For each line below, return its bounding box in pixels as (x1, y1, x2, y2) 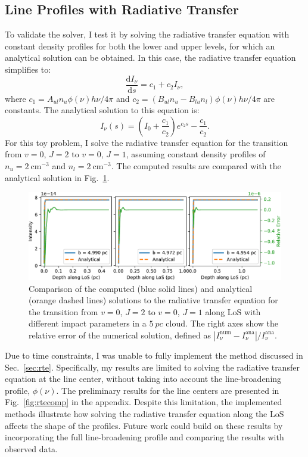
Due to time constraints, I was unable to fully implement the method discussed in (5, 349, 303, 361)
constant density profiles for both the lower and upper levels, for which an (5, 39, 275, 52)
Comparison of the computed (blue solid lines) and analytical (29, 282, 253, 294)
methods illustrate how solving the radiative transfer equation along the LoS (5, 407, 284, 419)
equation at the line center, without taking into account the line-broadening (5, 372, 282, 385)
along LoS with (205, 305, 261, 318)
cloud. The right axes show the (166, 317, 279, 329)
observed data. (5, 442, 58, 455)
